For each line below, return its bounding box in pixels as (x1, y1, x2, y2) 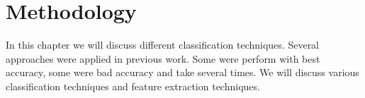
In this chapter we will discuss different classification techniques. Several (6, 37, 320, 52)
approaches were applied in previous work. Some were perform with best (6, 51, 320, 66)
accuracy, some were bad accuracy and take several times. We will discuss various (6, 65, 359, 80)
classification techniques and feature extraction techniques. (6, 78, 260, 93)
